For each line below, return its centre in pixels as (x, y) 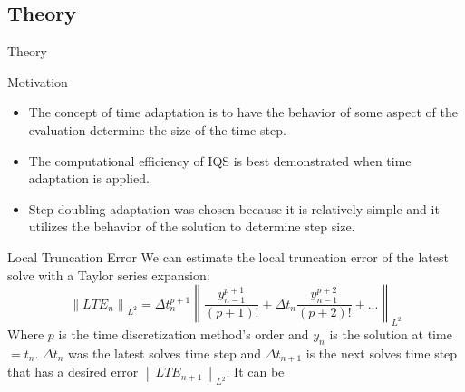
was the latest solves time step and (165, 353)
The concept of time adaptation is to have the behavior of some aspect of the (243, 112)
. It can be (255, 372)
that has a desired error (73, 372)
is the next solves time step (382, 353)
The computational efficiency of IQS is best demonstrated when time (220, 160)
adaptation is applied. (89, 178)
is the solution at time (391, 333)
